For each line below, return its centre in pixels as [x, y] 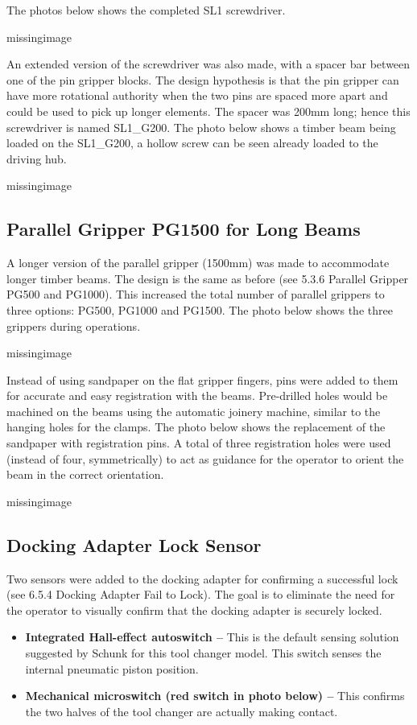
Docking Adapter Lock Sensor [134, 544]
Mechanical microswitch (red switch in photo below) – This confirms [215, 696]
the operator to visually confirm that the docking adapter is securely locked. [194, 610]
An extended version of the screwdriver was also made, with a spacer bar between [208, 64]
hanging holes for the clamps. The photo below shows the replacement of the [196, 427]
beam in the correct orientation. [85, 474]
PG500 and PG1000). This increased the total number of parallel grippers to [196, 294]
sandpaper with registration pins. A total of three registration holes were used [199, 443]
